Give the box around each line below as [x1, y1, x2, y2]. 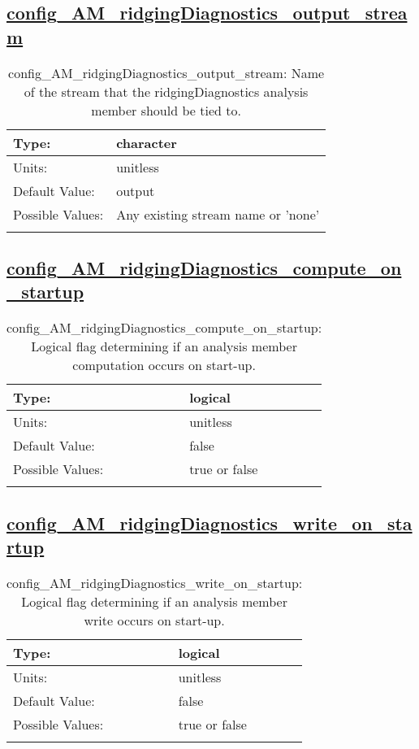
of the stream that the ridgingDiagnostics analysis [24, 81, 309, 101]
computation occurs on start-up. [72, 355, 256, 375]
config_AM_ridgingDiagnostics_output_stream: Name [8, 63, 325, 82]
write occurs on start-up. [84, 610, 225, 629]
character [116, 133, 177, 152]
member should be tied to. [91, 100, 241, 120]
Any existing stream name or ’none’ [116, 204, 320, 224]
